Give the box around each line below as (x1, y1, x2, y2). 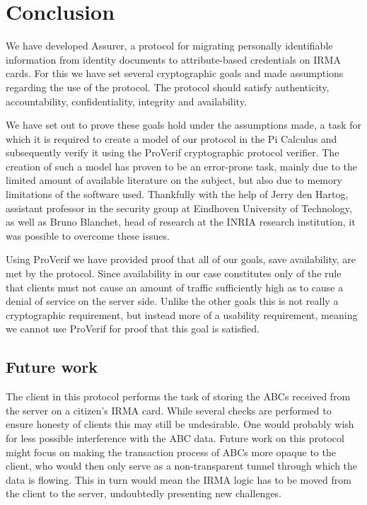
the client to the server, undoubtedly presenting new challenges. (6, 486, 282, 501)
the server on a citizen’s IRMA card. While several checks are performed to (6, 402, 332, 417)
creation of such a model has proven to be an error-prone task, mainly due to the (6, 158, 358, 173)
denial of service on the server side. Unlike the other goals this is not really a (6, 294, 339, 308)
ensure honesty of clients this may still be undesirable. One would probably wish (6, 417, 354, 431)
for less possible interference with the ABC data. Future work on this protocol (6, 430, 344, 445)
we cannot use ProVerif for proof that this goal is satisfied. (6, 321, 260, 336)
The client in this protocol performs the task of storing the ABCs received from (6, 389, 351, 404)
